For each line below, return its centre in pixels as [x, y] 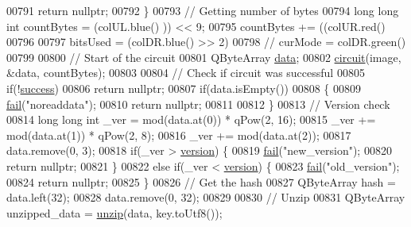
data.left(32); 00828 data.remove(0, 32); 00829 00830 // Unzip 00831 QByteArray [206, 197]
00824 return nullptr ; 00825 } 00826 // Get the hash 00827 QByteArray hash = [201, 181]
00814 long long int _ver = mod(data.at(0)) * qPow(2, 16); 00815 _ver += [191, 119]
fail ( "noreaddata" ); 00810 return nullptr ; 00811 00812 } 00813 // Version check [198, 104]
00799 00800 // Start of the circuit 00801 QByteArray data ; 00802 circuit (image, [204, 57]
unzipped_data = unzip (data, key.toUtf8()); [114, 212]
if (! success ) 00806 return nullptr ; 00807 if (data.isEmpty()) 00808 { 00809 [184, 88]
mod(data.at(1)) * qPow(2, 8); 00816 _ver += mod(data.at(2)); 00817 [179, 135]
